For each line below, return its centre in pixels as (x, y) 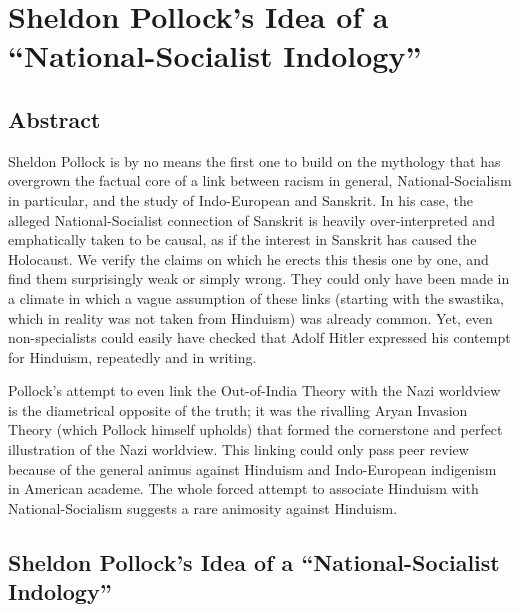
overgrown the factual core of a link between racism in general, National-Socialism (260, 180)
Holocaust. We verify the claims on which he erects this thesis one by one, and (248, 258)
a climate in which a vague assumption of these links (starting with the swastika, (256, 297)
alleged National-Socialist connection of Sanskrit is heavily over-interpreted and (251, 219)
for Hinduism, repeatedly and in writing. (132, 356)
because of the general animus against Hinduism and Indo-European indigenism (252, 468)
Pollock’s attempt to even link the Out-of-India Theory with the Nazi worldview (254, 390)
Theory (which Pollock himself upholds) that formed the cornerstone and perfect (255, 429)
